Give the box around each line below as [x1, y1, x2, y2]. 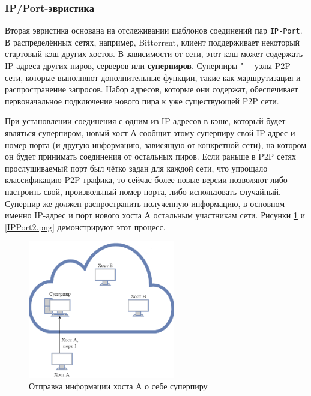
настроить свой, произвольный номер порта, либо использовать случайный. [5, 185, 282, 197]
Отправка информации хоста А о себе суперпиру [29, 380, 208, 392]
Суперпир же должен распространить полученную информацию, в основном [5, 197, 285, 209]
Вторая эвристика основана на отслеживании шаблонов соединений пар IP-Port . [5, 24, 303, 37]
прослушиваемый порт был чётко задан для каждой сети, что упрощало [5, 161, 268, 174]
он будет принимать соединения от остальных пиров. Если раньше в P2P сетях [5, 150, 297, 163]
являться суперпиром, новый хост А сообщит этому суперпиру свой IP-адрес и [5, 127, 295, 139]
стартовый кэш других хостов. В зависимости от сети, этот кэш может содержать [5, 47, 303, 60]
